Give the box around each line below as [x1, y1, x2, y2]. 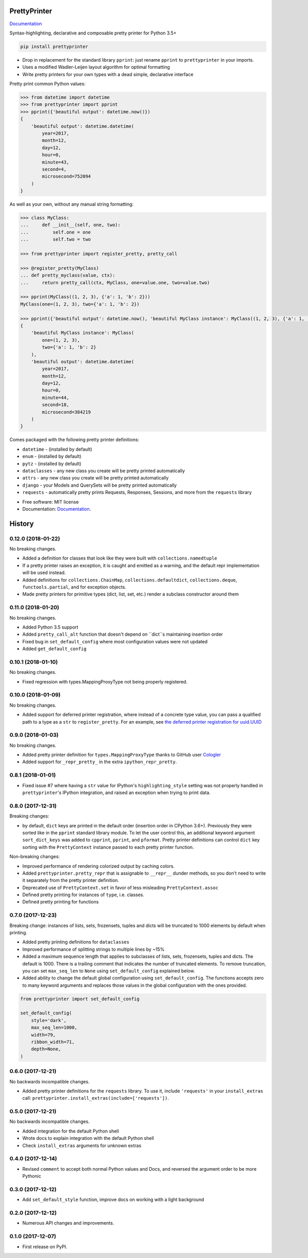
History [9, 519, 34, 528]
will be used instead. [22, 569, 66, 576]
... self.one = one [20, 229, 91, 235]
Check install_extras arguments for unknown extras [22, 1142, 142, 1149]
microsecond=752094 [42, 174, 91, 179]
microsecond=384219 [42, 409, 91, 415]
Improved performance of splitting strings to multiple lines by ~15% [22, 946, 165, 952]
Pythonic [22, 1173, 41, 1179]
